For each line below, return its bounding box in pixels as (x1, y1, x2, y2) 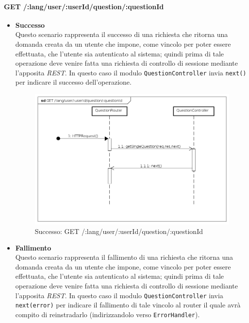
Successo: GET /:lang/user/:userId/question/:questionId (34, 226, 203, 236)
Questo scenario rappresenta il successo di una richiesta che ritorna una (15, 29, 228, 39)
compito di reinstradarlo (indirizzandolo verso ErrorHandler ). (15, 309, 200, 319)
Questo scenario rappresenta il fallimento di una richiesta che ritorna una (15, 252, 233, 262)
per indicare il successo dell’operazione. (15, 77, 132, 87)
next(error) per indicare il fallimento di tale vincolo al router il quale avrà (15, 300, 241, 310)
